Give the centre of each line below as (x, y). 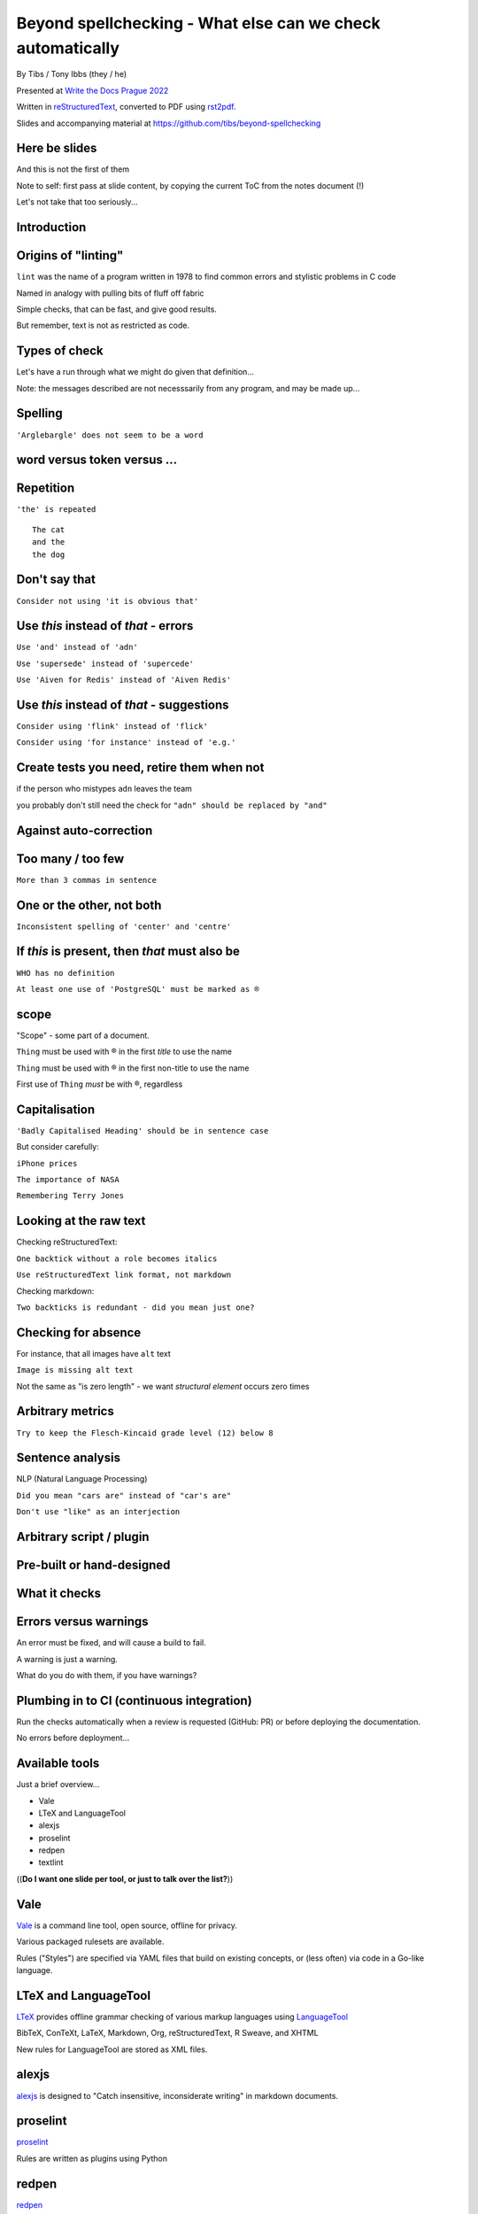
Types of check (60, 351)
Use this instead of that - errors (105, 626)
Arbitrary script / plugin (83, 1537)
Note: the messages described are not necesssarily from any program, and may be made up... (188, 388)
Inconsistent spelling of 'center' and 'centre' (124, 926)
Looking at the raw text (81, 1221)
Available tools (58, 1764)
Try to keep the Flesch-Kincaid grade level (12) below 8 (145, 1433)
